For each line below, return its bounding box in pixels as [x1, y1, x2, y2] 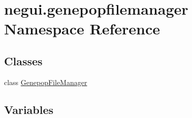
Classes [4, 53, 43, 68]
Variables [4, 101, 54, 117]
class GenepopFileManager [4, 76, 87, 87]
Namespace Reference [4, 18, 160, 39]
